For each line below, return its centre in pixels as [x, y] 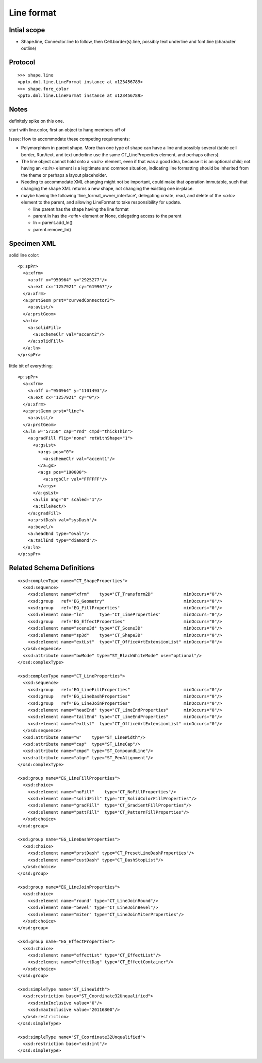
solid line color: [24, 255]
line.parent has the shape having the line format [81, 209]
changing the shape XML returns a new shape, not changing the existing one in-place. [107, 189]
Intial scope [27, 30]
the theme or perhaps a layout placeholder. [64, 175]
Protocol [22, 63]
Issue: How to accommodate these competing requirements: [69, 139]
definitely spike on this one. [36, 121]
